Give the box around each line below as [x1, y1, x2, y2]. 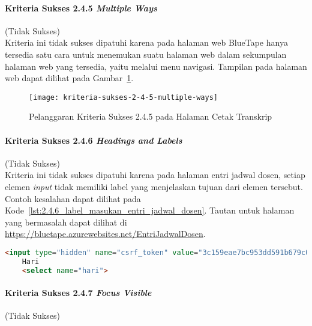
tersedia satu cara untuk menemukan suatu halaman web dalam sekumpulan [5, 48, 287, 60]
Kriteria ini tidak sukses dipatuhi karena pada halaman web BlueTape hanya [5, 36, 288, 49]
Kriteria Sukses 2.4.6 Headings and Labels [5, 134, 182, 146]
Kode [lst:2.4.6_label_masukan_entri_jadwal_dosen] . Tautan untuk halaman [5, 204, 295, 217]
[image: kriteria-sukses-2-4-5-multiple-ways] [29, 93, 218, 102]
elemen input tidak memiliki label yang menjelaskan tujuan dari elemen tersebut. [5, 180, 303, 192]
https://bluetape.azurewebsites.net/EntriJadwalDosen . [5, 227, 206, 240]
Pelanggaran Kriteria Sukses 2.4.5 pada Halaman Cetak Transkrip [29, 110, 272, 123]
